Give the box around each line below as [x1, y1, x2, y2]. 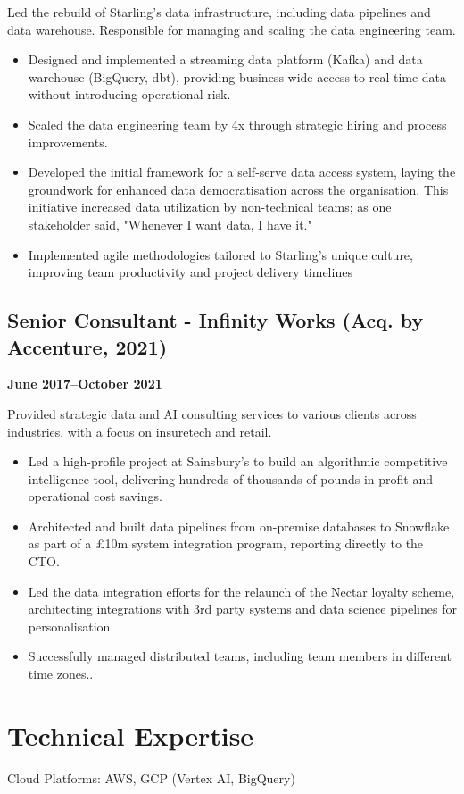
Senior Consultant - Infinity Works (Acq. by [7, 306, 424, 334]
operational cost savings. [28, 487, 162, 506]
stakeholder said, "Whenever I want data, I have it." [28, 214, 312, 233]
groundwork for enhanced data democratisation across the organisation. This [28, 180, 449, 198]
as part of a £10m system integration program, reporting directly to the [28, 534, 424, 553]
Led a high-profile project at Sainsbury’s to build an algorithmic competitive [28, 452, 448, 471]
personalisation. [28, 616, 114, 635]
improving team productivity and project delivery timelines [28, 263, 352, 281]
